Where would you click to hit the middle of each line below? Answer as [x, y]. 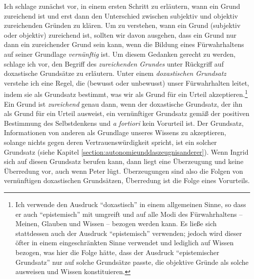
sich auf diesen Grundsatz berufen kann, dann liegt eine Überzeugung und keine [124, 161]
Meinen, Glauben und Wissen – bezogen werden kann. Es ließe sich [116, 223]
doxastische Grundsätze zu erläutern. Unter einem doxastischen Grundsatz [115, 73]
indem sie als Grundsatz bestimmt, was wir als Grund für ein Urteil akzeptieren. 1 [126, 93]
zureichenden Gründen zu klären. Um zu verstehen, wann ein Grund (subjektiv [122, 25]
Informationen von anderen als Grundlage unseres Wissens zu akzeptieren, [115, 132]
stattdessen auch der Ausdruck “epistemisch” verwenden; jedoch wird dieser [129, 233]
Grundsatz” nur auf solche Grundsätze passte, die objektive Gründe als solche [132, 262]
